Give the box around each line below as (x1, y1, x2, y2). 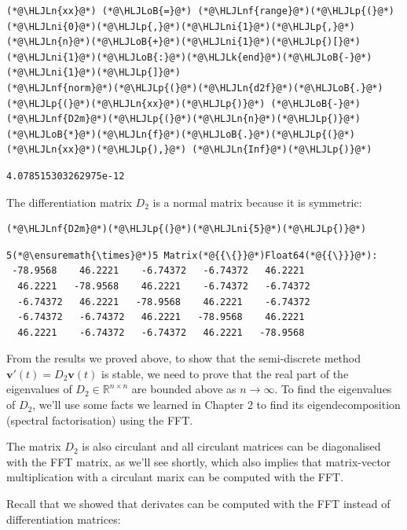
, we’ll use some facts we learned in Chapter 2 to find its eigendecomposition (32, 396, 401, 413)
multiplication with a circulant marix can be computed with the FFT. (6, 469, 344, 485)
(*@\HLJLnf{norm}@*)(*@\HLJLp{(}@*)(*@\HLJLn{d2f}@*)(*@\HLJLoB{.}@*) (6, 82, 383, 94)
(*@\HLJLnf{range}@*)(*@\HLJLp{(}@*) (197, 6, 394, 17)
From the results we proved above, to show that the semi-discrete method (6, 350, 361, 366)
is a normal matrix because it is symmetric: (152, 193, 362, 210)
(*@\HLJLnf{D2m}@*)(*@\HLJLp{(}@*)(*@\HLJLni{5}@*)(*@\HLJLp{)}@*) (6, 223, 367, 235)
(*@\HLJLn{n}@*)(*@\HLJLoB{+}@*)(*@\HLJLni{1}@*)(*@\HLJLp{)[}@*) (6, 36, 361, 48)
